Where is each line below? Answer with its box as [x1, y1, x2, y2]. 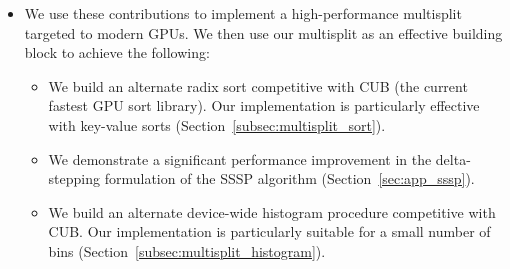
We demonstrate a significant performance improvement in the [48, 148, 432, 169]
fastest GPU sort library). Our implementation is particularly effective [48, 95, 480, 116]
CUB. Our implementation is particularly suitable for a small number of [48, 221, 491, 242]
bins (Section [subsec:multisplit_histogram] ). [48, 240, 326, 261]
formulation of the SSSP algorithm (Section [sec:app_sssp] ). [104, 168, 475, 189]
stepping [48, 168, 101, 189]
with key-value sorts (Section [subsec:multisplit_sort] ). [48, 114, 386, 135]
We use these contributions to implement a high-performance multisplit [24, 3, 462, 23]
